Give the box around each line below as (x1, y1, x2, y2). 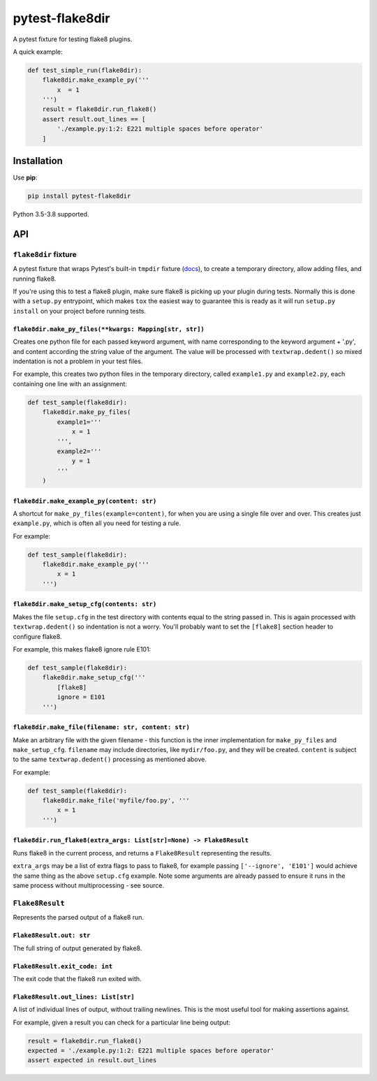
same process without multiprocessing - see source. (13, 881, 164, 890)
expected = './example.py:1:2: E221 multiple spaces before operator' (27, 1047, 275, 1054)
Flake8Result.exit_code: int (13, 962, 113, 970)
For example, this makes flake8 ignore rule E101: (13, 645, 151, 653)
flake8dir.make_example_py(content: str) (13, 497, 157, 505)
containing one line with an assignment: (13, 379, 127, 388)
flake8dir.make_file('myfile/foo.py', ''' (42, 797, 190, 804)
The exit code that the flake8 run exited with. (13, 974, 142, 983)
